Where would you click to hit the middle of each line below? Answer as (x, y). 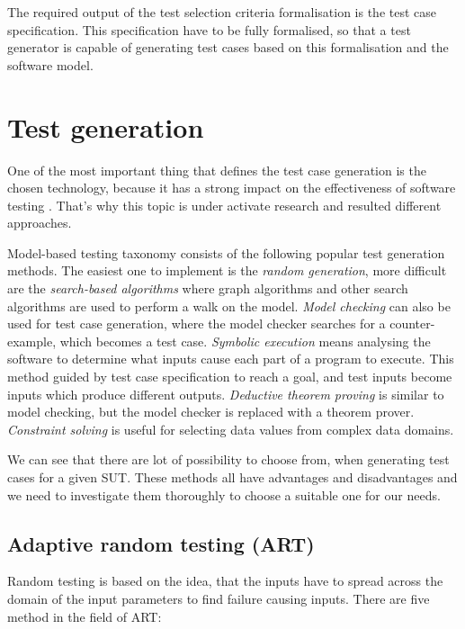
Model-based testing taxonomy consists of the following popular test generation (226, 252)
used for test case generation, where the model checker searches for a (197, 323)
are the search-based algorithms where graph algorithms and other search (208, 288)
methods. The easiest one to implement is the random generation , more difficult (227, 270)
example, (32, 341)
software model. (50, 64)
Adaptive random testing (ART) (161, 543)
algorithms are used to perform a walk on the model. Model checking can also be (229, 306)
